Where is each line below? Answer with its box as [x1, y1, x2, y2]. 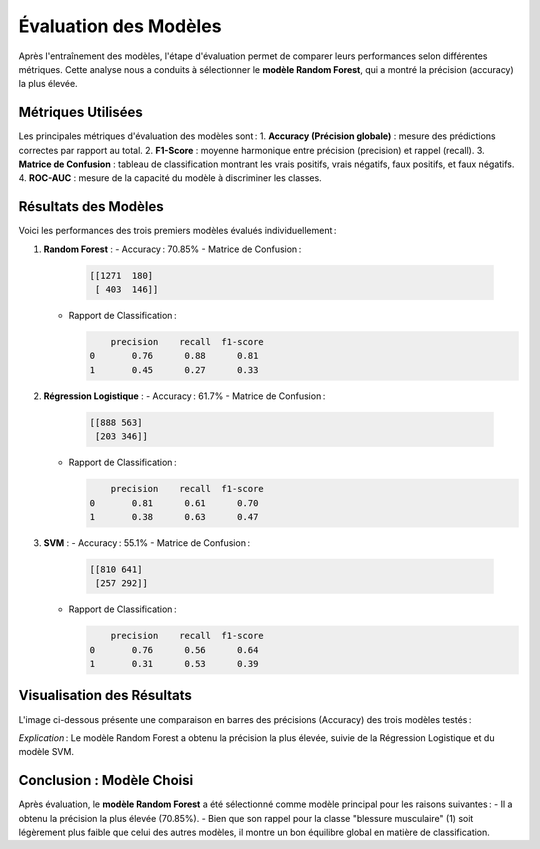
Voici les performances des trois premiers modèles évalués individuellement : [18, 225, 337, 237]
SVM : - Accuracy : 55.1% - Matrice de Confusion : [43, 536, 250, 549]
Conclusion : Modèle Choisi [18, 772, 194, 789]
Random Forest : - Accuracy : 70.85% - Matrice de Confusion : [43, 243, 302, 255]
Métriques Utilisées [18, 104, 144, 121]
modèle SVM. [18, 746, 75, 758]
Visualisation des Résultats [18, 687, 192, 704]
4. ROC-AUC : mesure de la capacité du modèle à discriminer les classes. [18, 172, 322, 184]
